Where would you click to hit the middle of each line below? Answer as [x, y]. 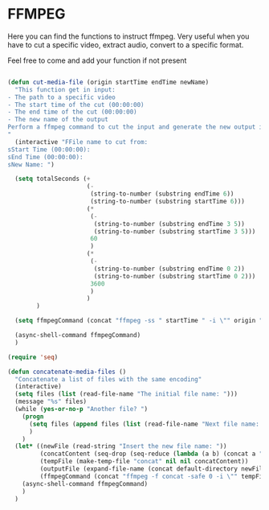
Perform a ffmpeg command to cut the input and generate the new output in [137, 127]
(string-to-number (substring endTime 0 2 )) [169, 269]
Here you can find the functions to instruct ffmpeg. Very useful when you [128, 36]
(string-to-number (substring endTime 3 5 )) [169, 224]
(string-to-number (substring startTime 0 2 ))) [175, 276]
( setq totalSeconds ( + [53, 179]
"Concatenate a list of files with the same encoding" [108, 379]
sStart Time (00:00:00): [49, 150]
